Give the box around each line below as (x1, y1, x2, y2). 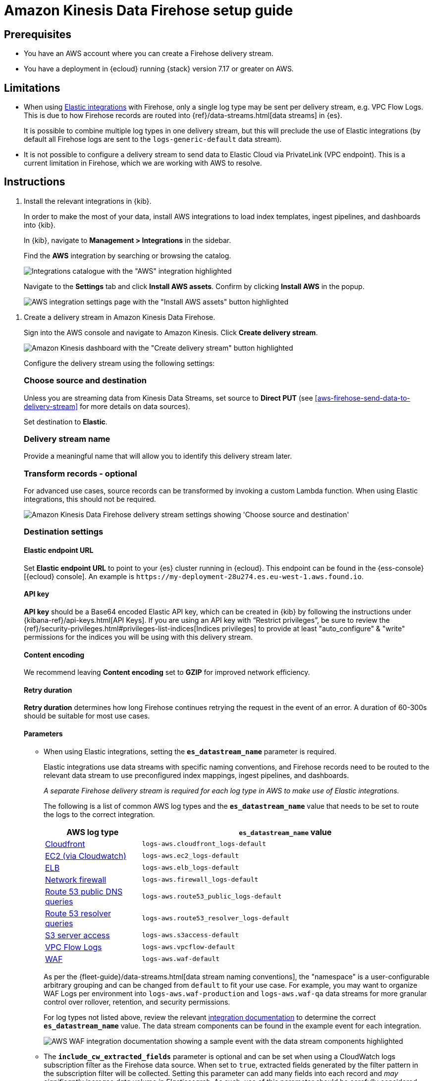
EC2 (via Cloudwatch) (45, 850, 126, 861)
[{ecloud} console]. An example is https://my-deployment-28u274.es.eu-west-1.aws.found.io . (24, 572, 364, 581)
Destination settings (24, 527, 104, 537)
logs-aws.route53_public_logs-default (142, 893, 282, 901)
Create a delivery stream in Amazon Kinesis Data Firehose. (24, 312, 216, 321)
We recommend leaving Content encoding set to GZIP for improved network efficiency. (24, 668, 310, 677)
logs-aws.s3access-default (142, 931, 239, 939)
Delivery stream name (24, 433, 110, 444)
